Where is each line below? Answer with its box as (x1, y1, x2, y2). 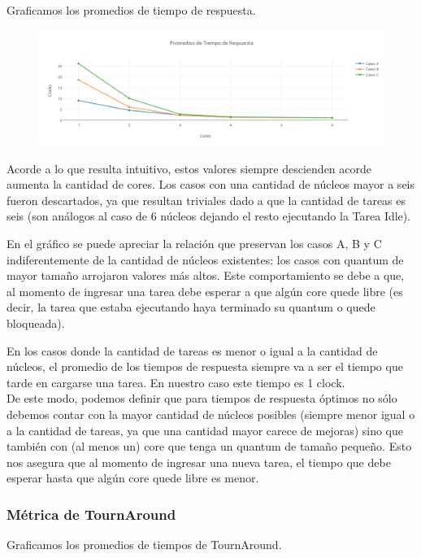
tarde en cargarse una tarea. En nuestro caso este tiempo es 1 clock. (7, 373, 345, 390)
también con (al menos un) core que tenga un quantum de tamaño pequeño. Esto (7, 438, 412, 455)
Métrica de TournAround (7, 504, 176, 524)
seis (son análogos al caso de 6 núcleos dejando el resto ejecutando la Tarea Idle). (7, 207, 411, 225)
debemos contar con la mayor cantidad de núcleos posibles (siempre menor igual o (7, 405, 415, 422)
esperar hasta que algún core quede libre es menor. (7, 469, 259, 486)
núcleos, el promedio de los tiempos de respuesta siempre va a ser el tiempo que (7, 358, 403, 375)
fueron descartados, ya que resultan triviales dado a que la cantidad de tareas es (7, 191, 406, 208)
